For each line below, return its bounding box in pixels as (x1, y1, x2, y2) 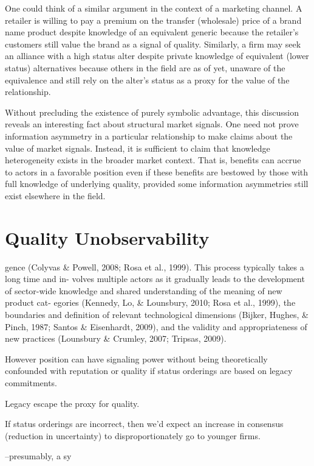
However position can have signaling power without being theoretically (5, 352, 268, 365)
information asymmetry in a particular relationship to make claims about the (5, 129, 293, 142)
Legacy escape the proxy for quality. (5, 397, 140, 409)
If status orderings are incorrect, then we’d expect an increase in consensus (5, 417, 284, 430)
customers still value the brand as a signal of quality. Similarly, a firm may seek (5, 37, 301, 50)
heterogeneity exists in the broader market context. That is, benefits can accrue (5, 154, 301, 166)
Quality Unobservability (5, 225, 210, 250)
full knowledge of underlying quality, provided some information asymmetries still (5, 177, 309, 190)
